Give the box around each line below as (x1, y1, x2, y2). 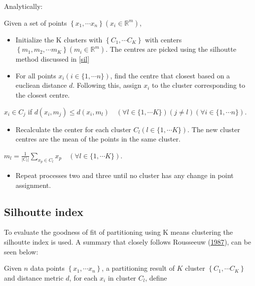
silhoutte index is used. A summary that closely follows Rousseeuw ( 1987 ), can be (4, 236, 251, 247)
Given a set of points (4, 17, 67, 28)
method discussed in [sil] (15, 54, 90, 64)
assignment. (15, 179, 51, 190)
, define (145, 272, 167, 283)
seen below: (4, 246, 38, 256)
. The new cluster (187, 124, 240, 134)
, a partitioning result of (102, 263, 175, 273)
